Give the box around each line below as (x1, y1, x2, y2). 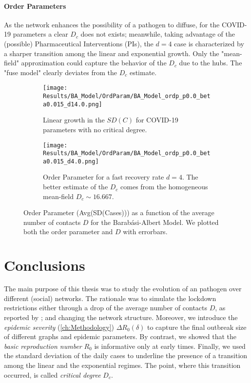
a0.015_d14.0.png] (43, 101, 102, 108)
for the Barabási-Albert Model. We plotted (91, 217, 219, 227)
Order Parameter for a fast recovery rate (43, 172, 164, 182)
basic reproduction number (4, 341, 82, 351)
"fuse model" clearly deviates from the (4, 67, 117, 77)
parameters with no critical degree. (43, 124, 147, 134)
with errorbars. (123, 226, 168, 237)
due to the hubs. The (179, 58, 242, 68)
